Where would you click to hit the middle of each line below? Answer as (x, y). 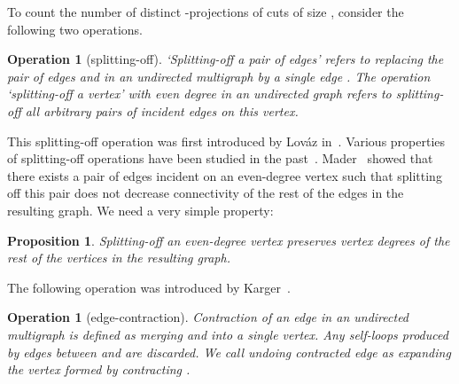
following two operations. (75, 29)
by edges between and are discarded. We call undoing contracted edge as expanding (229, 352)
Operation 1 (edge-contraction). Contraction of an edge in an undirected (208, 317)
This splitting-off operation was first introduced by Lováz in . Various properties (226, 141)
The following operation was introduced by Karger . (149, 287)
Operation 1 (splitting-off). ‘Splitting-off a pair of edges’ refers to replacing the (226, 59)
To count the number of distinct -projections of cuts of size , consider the (206, 12)
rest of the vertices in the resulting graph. (119, 258)
